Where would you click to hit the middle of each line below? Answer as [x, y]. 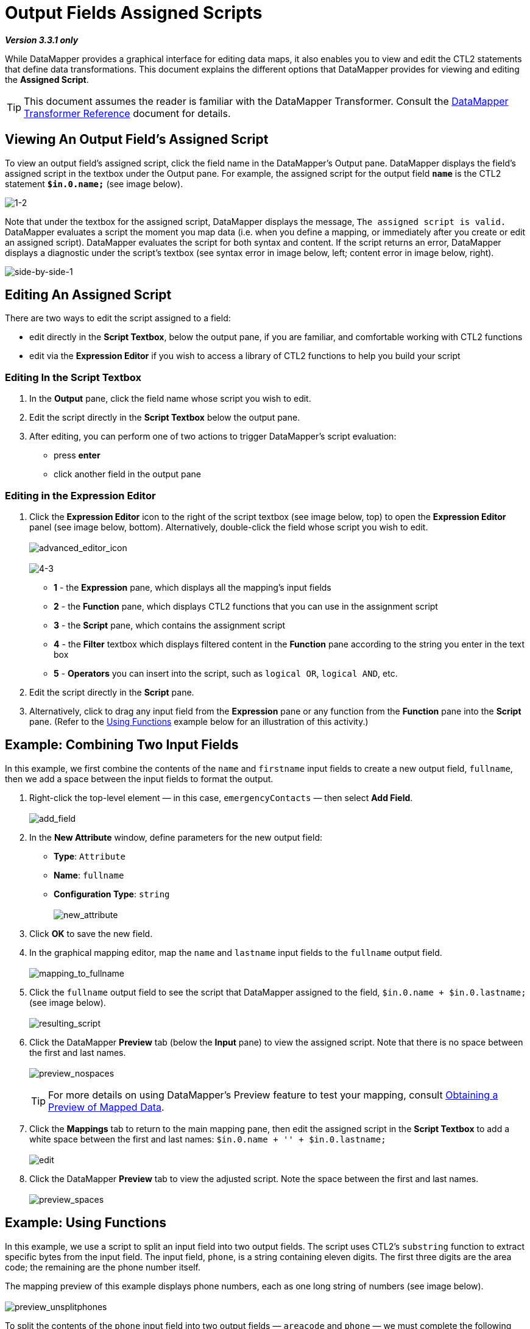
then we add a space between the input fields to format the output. [139, 779]
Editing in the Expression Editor [80, 495]
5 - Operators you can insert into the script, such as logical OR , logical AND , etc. [226, 673]
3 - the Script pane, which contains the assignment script [170, 625]
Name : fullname [89, 875]
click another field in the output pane [127, 474]
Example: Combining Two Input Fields [122, 745]
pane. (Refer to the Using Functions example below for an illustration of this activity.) [199, 721]
